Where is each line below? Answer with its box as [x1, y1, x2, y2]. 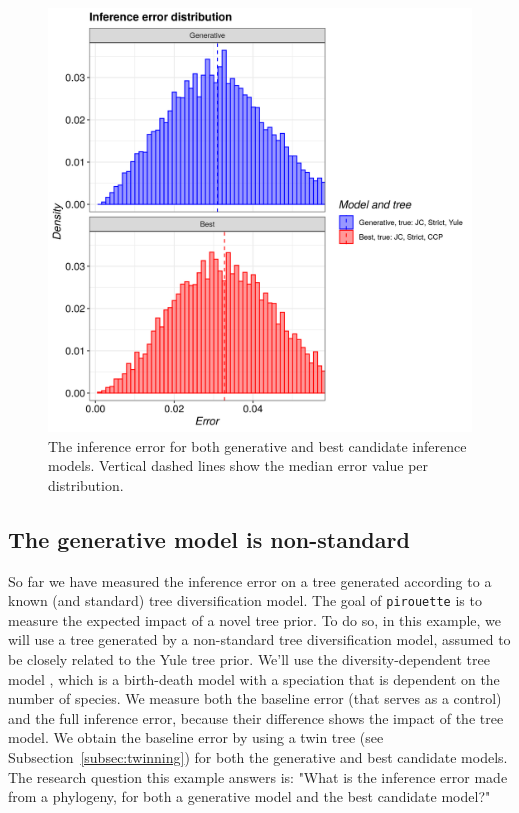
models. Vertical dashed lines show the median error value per [48, 455, 429, 476]
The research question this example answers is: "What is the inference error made [8, 766, 508, 787]
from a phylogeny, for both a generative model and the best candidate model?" [8, 786, 491, 807]
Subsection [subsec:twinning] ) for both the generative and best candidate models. [8, 746, 508, 767]
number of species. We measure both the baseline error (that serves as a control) [8, 688, 502, 709]
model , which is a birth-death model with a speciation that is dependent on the [8, 668, 500, 689]
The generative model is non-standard [8, 523, 410, 554]
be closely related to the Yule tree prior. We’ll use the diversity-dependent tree [8, 649, 490, 670]
